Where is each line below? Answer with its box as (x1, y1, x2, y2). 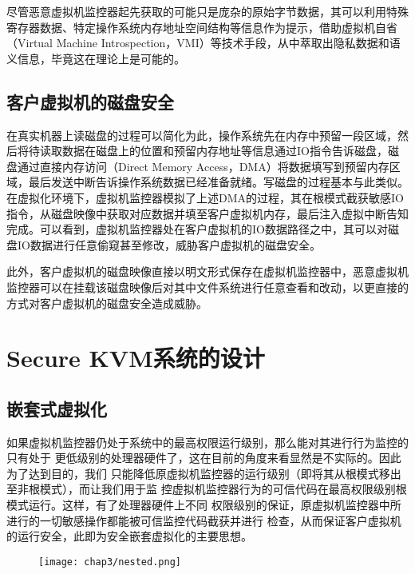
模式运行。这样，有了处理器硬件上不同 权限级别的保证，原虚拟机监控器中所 (6, 496, 401, 513)
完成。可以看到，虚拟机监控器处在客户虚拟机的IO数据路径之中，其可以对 (6, 221, 388, 237)
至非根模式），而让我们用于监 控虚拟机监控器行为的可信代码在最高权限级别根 (6, 480, 407, 497)
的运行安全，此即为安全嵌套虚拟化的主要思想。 (6, 528, 252, 544)
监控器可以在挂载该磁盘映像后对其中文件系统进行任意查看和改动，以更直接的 (6, 278, 409, 295)
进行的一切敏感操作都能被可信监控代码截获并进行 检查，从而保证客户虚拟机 (6, 512, 401, 528)
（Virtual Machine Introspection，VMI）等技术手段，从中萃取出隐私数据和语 (6, 34, 401, 51)
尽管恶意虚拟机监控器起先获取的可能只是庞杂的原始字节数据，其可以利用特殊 (6, 3, 409, 19)
